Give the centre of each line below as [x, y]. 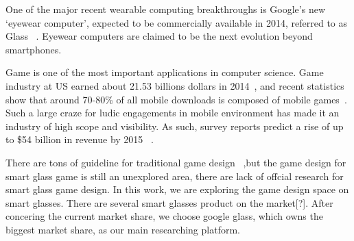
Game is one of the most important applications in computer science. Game [165, 72]
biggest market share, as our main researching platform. [123, 229]
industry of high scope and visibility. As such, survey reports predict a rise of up [175, 126]
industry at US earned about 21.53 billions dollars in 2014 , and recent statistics [175, 85]
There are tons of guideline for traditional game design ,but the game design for [176, 162]
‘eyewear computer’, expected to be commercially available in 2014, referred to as [177, 22]
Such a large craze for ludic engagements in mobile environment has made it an [173, 113]
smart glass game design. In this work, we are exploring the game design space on [177, 189]
